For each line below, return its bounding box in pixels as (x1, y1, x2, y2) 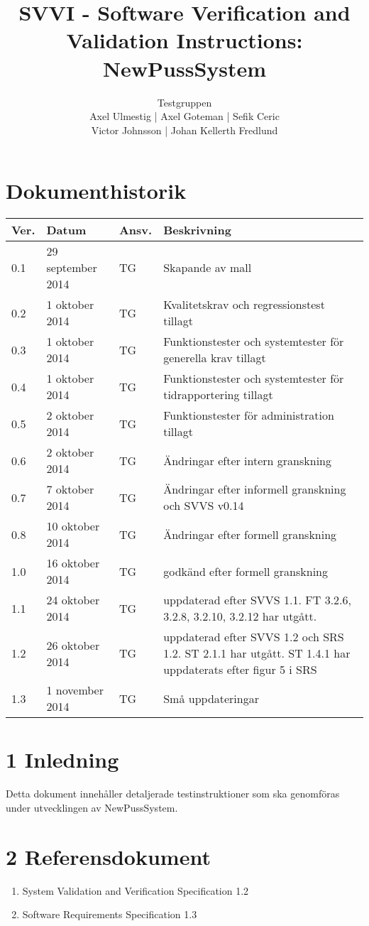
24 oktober (46, 592, 100, 609)
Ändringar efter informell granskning (163, 481, 346, 498)
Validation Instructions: (66, 26, 303, 55)
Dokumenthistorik (6, 176, 187, 205)
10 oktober (46, 518, 100, 535)
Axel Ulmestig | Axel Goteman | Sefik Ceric (89, 109, 280, 124)
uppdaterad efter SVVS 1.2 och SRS (163, 628, 344, 646)
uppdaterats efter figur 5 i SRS (163, 661, 317, 678)
